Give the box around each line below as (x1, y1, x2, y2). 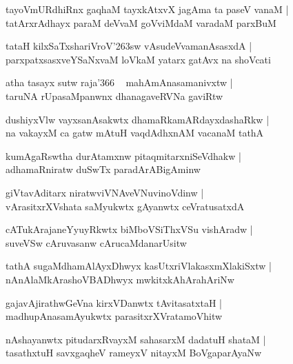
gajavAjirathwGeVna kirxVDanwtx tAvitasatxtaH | (6, 295, 222, 310)
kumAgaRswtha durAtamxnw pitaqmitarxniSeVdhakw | (6, 148, 241, 163)
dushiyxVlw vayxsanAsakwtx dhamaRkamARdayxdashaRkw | (6, 112, 270, 126)
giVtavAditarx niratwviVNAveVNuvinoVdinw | (6, 185, 204, 199)
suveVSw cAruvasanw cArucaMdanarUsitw (6, 235, 187, 250)
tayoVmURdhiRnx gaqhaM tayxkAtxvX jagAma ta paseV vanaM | (6, 2, 289, 16)
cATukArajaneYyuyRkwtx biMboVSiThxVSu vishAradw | (6, 222, 253, 236)
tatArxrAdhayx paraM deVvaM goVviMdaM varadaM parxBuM (6, 15, 276, 30)
